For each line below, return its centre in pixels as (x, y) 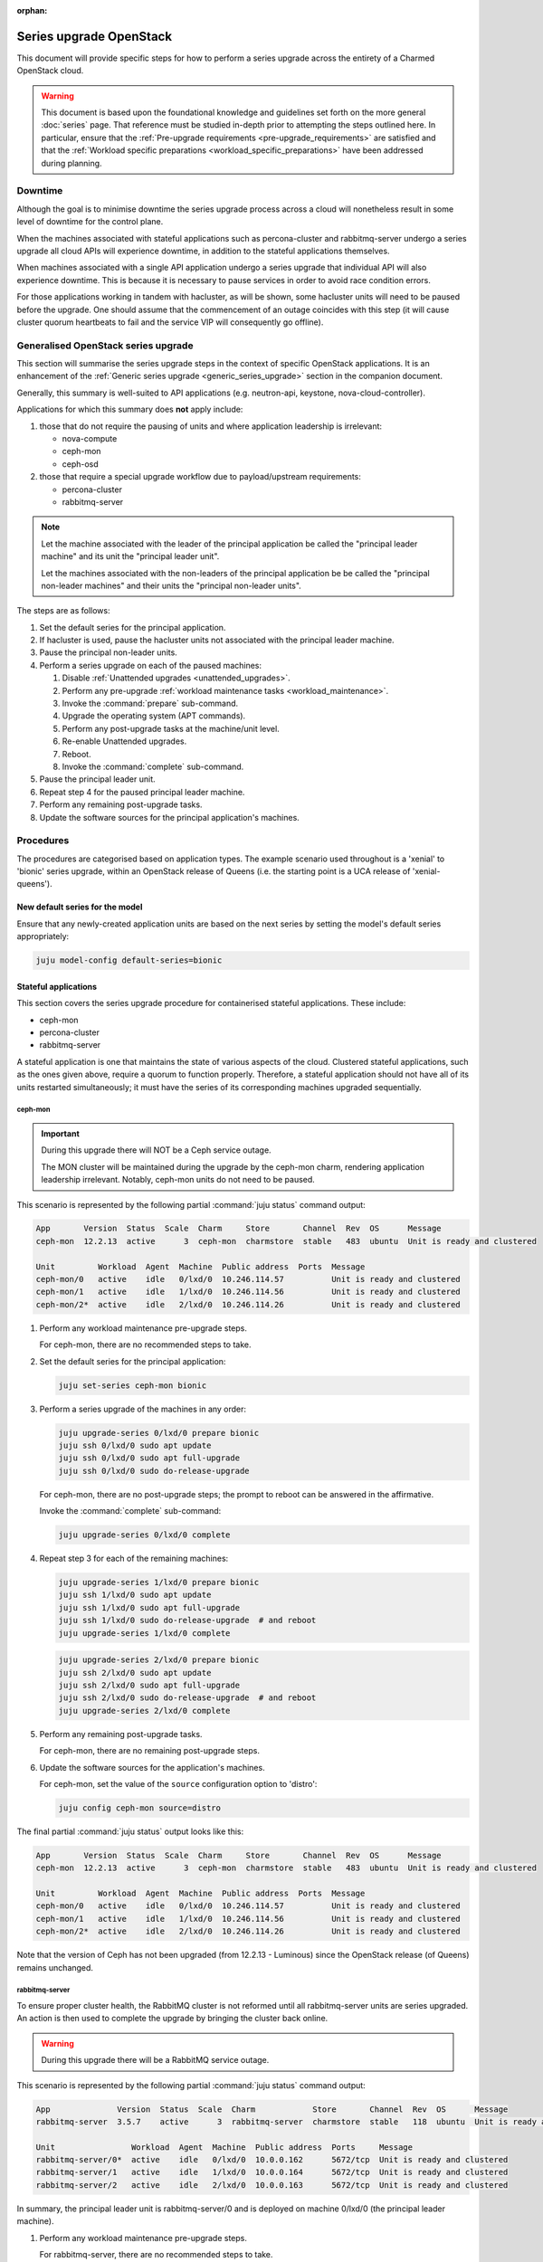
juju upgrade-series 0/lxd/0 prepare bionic (159, 1433)
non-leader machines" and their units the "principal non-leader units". (171, 585)
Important (61, 1133)
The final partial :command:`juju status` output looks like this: (130, 1831)
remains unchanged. (55, 1967)
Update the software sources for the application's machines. (152, 1767)
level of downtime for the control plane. (90, 222)
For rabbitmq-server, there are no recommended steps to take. (156, 2254)
